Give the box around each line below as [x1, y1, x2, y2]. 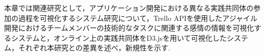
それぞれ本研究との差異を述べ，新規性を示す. [18, 42, 171, 53]
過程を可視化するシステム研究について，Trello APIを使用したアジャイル [18, 12, 258, 23]
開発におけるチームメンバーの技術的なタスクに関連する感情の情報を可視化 [4, 22, 254, 33]
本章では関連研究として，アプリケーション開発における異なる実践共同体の [4, 3, 254, 13]
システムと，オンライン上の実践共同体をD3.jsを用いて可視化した [11, 32, 227, 43]
